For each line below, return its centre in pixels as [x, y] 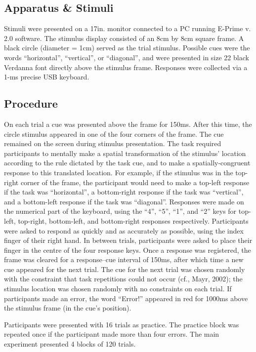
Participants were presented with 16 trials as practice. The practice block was [122, 324]
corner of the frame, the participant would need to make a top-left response [135, 182]
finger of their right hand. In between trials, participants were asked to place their [128, 240]
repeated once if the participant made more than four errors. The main [112, 334]
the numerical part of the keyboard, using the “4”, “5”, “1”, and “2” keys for [120, 211]
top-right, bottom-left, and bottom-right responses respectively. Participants [133, 220]
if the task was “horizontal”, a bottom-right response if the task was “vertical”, [124, 192]
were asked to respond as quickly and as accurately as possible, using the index [124, 230]
